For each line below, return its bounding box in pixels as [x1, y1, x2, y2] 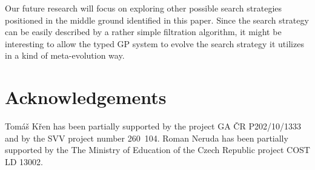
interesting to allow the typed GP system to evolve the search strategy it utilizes [5, 37, 304, 50]
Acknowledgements [5, 85, 167, 110]
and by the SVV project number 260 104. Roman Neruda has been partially [5, 131, 288, 144]
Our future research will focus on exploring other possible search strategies [5, 2, 282, 14]
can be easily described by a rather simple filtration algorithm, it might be [5, 25, 282, 38]
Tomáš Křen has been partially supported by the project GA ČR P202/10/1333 [5, 120, 301, 132]
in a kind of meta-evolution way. [5, 49, 125, 62]
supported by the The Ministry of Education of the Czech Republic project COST [5, 143, 310, 156]
